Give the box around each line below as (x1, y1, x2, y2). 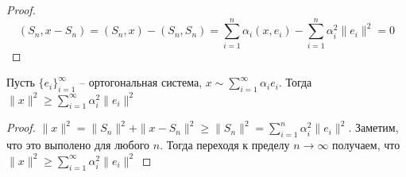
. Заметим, (348, 119, 399, 136)
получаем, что (332, 137, 400, 153)
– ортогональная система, (79, 74, 203, 90)
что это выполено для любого (6, 137, 150, 153)
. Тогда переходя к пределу (160, 137, 290, 153)
